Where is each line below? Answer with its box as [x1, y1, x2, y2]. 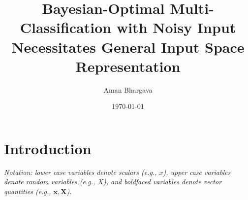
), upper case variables [163, 167, 231, 177]
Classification [20, 17, 112, 37]
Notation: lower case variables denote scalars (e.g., [4, 167, 157, 177]
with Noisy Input [116, 17, 236, 37]
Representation [75, 56, 181, 76]
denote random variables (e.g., [4, 176, 95, 187]
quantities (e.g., [4, 186, 51, 196]
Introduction [4, 138, 92, 158]
